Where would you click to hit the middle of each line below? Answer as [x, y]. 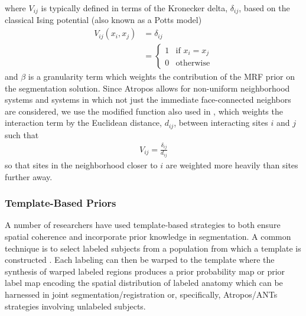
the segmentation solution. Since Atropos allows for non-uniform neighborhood [147, 88]
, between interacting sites [221, 123]
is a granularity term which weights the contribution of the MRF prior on [161, 76]
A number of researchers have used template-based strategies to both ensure [143, 225]
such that [22, 134]
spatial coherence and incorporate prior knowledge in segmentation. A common [148, 236]
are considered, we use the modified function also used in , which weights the [144, 111]
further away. [29, 176]
